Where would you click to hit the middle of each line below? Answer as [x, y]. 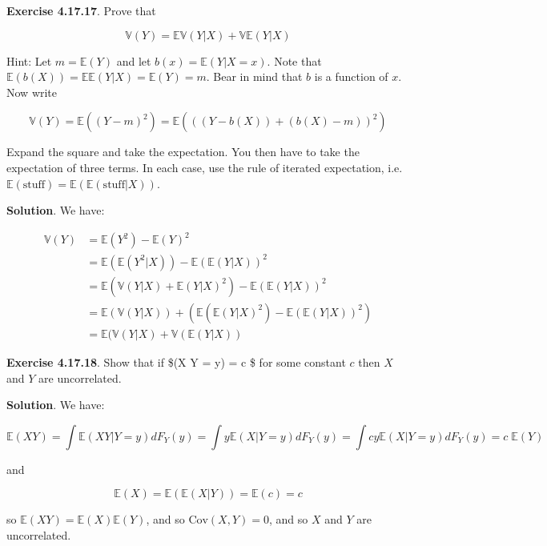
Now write [32, 92]
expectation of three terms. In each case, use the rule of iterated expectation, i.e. [205, 167]
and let [134, 60]
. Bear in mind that [254, 76]
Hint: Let [29, 60]
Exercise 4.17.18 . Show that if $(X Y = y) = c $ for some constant [176, 361]
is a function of [351, 76]
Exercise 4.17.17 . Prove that [81, 10]
